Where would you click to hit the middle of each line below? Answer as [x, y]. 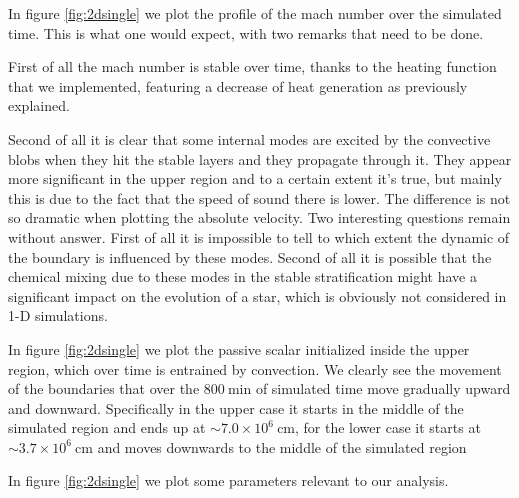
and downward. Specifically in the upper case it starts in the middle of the [236, 407]
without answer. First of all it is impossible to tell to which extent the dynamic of [259, 236]
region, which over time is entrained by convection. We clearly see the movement [255, 368]
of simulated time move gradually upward [383, 388]
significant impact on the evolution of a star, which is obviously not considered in [257, 295]
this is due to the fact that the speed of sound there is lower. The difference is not [259, 197]
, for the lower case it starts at [388, 427]
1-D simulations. [58, 315]
